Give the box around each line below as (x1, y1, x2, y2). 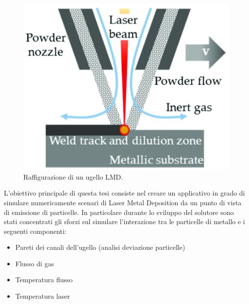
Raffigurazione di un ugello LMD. (23, 171, 123, 182)
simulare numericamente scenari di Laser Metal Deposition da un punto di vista (4, 197, 242, 207)
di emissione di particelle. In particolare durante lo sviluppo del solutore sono (4, 207, 234, 217)
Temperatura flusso (15, 274, 73, 285)
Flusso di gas (15, 258, 54, 268)
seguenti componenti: (4, 226, 66, 236)
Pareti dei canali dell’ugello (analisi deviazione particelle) (15, 242, 185, 252)
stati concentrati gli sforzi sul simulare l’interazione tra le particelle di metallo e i (4, 216, 245, 227)
